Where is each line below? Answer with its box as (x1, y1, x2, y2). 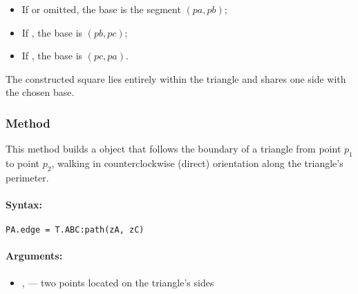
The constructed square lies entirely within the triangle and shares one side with (6, 71, 346, 86)
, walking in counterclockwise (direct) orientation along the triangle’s (51, 155, 343, 170)
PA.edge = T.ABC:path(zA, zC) (6, 225, 144, 235)
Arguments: (6, 248, 63, 263)
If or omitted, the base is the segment (21, 2, 181, 16)
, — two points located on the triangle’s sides (21, 275, 214, 289)
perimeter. (6, 170, 49, 184)
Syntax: (6, 197, 42, 211)
